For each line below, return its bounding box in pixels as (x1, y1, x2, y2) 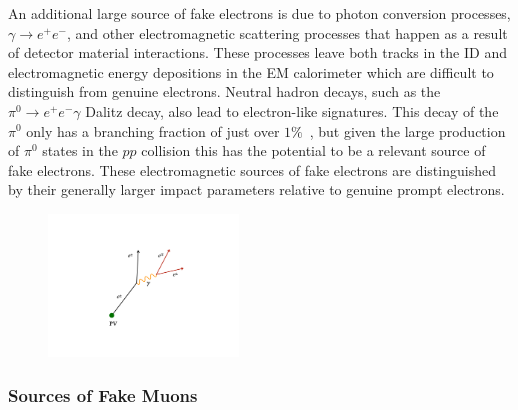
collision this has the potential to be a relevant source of (141, 140, 486, 161)
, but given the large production (309, 120, 506, 141)
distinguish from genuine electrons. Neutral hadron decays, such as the (8, 81, 441, 102)
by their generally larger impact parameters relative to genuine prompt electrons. (8, 179, 505, 200)
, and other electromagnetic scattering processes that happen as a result (66, 22, 508, 43)
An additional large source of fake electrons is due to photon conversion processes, (8, 3, 511, 23)
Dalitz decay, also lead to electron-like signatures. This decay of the (85, 100, 499, 121)
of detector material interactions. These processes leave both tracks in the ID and (8, 42, 507, 63)
